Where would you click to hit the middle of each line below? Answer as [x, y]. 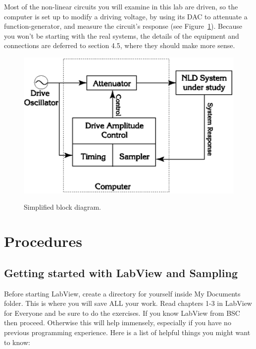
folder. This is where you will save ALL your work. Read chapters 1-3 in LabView [128, 303]
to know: [17, 342]
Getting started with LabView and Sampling [121, 272]
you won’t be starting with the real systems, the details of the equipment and [122, 35]
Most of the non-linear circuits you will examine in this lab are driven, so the [121, 6]
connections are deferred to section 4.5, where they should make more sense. [120, 45]
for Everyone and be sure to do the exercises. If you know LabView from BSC [122, 313]
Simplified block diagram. [63, 207]
